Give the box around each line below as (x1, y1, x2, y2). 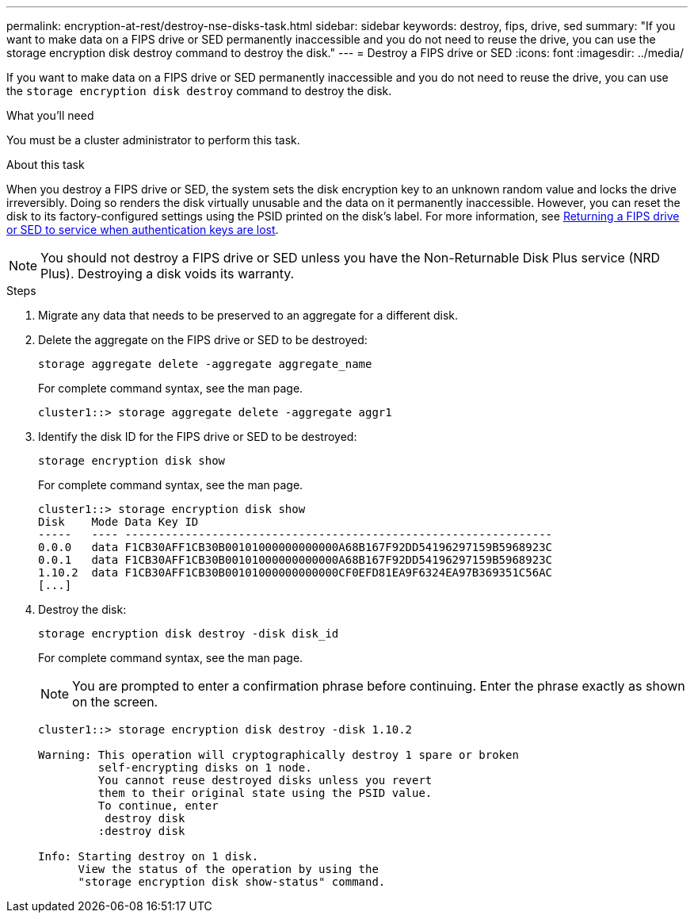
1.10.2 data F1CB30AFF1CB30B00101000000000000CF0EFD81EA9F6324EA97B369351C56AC (38, 566, 553, 579)
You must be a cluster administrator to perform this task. (6, 133, 300, 147)
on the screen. (72, 694, 158, 710)
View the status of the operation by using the (78, 863, 379, 875)
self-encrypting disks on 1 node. (97, 761, 312, 774)
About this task (6, 158, 85, 171)
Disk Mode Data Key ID (38, 515, 199, 528)
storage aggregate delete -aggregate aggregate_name (38, 358, 372, 370)
